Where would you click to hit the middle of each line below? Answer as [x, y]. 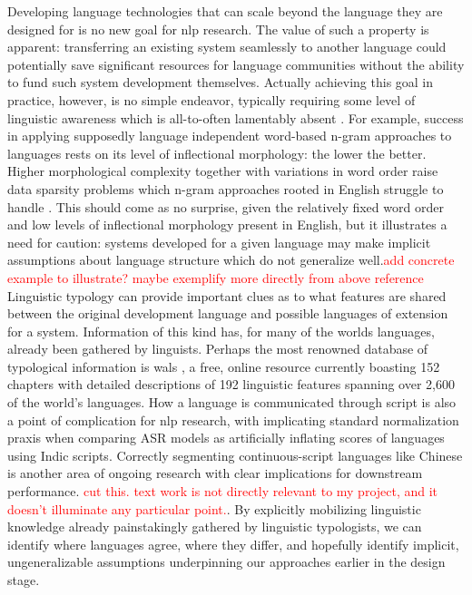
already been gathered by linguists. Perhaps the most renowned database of [218, 349]
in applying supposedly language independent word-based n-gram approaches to [230, 136]
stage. [24, 580]
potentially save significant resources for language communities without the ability [236, 64]
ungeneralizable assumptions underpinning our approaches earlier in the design [226, 562]
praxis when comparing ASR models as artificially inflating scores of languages [226, 438]
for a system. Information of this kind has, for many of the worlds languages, [221, 331]
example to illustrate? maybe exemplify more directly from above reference [216, 277]
